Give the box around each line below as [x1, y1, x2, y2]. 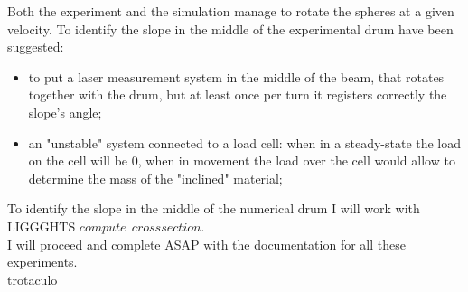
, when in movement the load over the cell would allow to [137, 151, 455, 170]
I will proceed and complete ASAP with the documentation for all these [7, 234, 406, 253]
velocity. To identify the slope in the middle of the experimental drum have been [7, 19, 454, 38]
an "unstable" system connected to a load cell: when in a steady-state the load [28, 133, 462, 152]
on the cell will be [28, 151, 128, 170]
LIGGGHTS [7, 216, 76, 235]
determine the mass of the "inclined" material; [28, 168, 283, 187]
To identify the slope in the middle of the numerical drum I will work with [7, 199, 420, 218]
